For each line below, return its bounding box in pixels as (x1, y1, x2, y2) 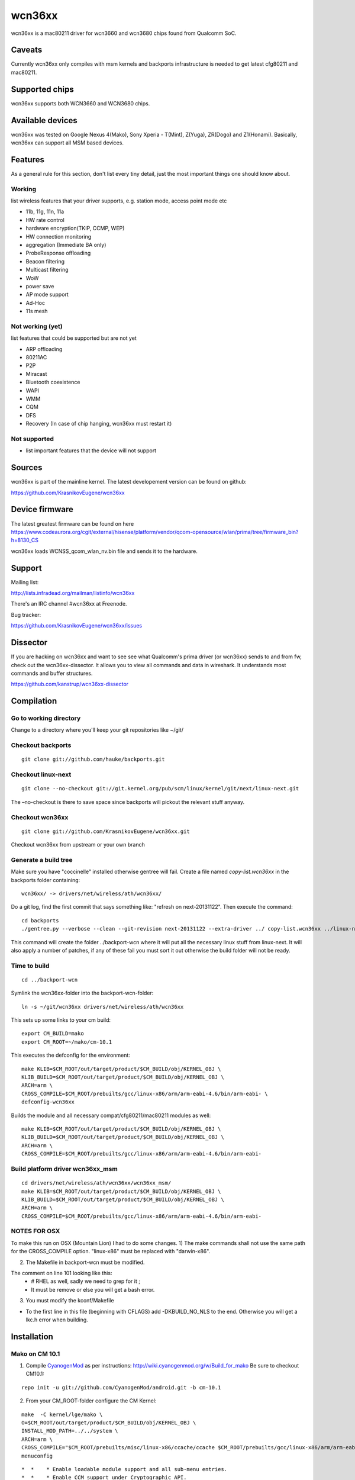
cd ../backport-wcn (21, 976, 78, 983)
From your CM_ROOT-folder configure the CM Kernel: (25, 1397, 157, 1404)
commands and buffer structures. (11, 670, 93, 677)
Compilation (11, 696, 57, 706)
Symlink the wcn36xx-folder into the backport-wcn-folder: (11, 989, 154, 997)
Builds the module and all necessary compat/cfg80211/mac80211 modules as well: (11, 1112, 211, 1119)
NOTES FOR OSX (11, 1227, 60, 1236)
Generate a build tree (11, 855, 73, 864)
